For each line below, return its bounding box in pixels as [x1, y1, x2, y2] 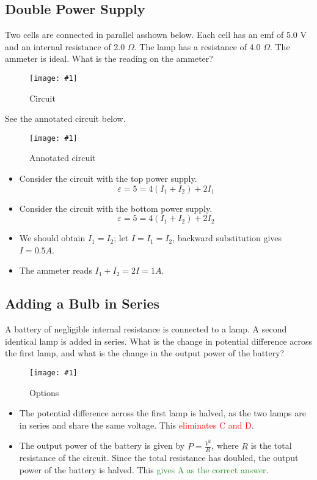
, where [211, 439, 239, 452]
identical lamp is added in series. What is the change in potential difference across [5, 334, 312, 347]
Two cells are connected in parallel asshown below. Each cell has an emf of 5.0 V [5, 28, 307, 41]
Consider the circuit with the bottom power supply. [19, 201, 213, 214]
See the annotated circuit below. [5, 112, 126, 125]
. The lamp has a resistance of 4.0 [134, 40, 261, 53]
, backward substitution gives [172, 231, 282, 244]
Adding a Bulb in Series [5, 294, 160, 313]
